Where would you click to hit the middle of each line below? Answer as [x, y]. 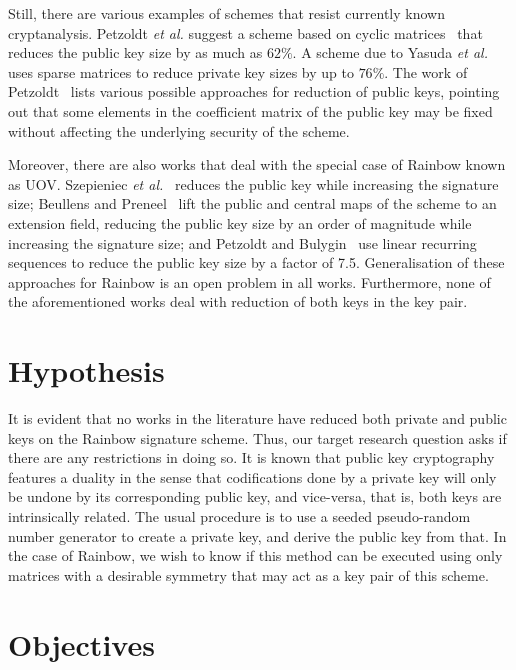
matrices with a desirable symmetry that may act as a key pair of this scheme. [248, 574]
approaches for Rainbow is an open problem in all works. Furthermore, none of [249, 281]
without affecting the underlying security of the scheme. [179, 130]
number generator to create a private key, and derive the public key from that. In [257, 535]
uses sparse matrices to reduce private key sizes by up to [181, 71]
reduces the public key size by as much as [135, 52]
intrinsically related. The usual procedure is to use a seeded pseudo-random [239, 516]
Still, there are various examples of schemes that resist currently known [226, 13]
